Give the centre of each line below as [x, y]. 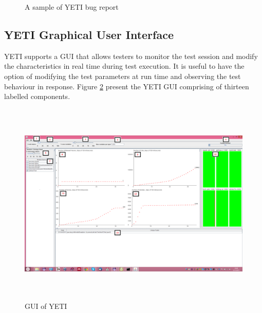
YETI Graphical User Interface [89, 34]
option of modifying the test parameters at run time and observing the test [123, 76]
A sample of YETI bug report [72, 7]
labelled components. [37, 96]
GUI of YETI [46, 306]
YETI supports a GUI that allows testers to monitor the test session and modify [131, 56]
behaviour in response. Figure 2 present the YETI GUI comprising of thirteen [127, 86]
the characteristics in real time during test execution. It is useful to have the [124, 66]
